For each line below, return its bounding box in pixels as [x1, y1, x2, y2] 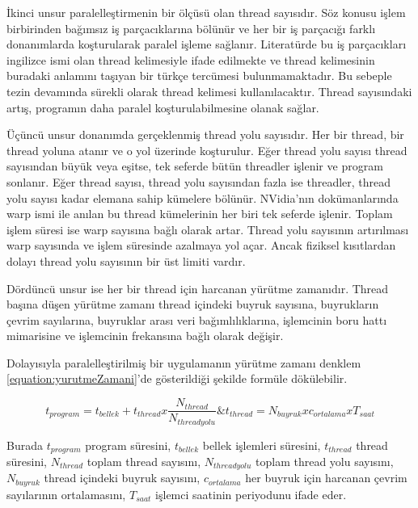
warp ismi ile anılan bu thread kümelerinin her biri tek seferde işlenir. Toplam [6, 205, 393, 222]
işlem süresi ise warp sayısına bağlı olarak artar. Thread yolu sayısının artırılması [6, 220, 409, 237]
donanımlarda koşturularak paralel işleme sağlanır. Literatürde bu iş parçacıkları [6, 36, 407, 52]
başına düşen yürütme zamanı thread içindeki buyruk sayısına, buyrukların [6, 296, 379, 313]
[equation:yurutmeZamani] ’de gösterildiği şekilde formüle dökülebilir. [6, 370, 348, 387]
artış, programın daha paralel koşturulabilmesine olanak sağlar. [6, 99, 319, 115]
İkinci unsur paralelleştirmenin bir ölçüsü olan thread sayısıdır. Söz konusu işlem [6, 4, 406, 20]
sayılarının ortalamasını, [6, 485, 126, 502]
